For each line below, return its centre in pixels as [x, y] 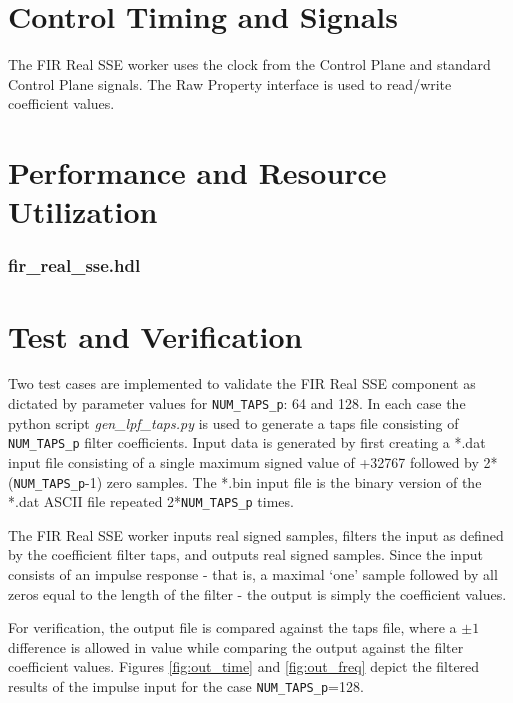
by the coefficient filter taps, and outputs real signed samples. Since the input [245, 554]
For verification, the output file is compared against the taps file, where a [232, 627]
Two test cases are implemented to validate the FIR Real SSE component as [242, 383]
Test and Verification [155, 335]
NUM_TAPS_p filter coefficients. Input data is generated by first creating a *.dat [247, 442]
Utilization [83, 211]
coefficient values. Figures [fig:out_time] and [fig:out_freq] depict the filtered [244, 666]
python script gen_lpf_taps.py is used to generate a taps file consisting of [233, 422]
